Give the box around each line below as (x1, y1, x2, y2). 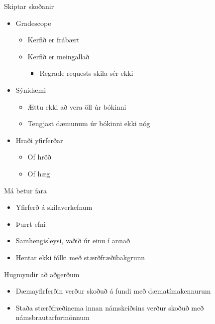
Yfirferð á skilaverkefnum (15, 202, 93, 212)
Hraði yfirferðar (15, 135, 63, 145)
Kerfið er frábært (27, 34, 80, 45)
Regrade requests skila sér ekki (39, 68, 133, 78)
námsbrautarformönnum (15, 312, 90, 323)
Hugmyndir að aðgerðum (4, 269, 80, 279)
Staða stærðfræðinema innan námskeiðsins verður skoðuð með (15, 302, 204, 313)
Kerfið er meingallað (27, 51, 90, 61)
